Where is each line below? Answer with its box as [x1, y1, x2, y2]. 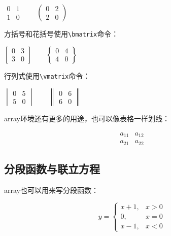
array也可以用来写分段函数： [4, 185, 98, 195]
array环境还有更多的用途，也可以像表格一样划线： [4, 113, 169, 124]
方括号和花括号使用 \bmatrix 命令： [4, 28, 119, 39]
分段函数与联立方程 [4, 161, 100, 177]
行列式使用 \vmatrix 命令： [4, 70, 90, 81]
